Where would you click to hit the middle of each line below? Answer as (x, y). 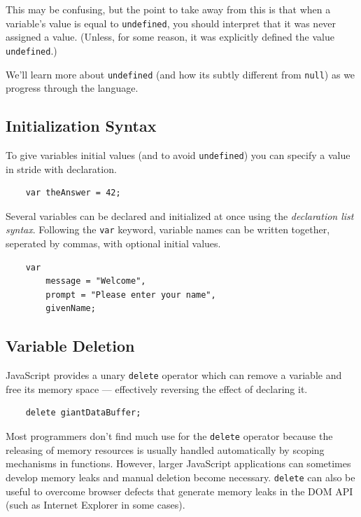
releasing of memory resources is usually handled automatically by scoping (165, 449)
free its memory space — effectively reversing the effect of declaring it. (157, 388)
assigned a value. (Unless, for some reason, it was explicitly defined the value (170, 37)
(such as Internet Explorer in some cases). (95, 505)
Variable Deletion (70, 346)
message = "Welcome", (96, 281)
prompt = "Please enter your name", (131, 295)
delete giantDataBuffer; (83, 413)
